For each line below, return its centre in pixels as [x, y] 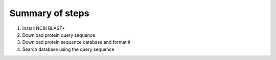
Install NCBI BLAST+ [44, 28]
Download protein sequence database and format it [76, 42]
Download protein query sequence [59, 35]
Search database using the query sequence [68, 49]
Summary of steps [49, 13]
